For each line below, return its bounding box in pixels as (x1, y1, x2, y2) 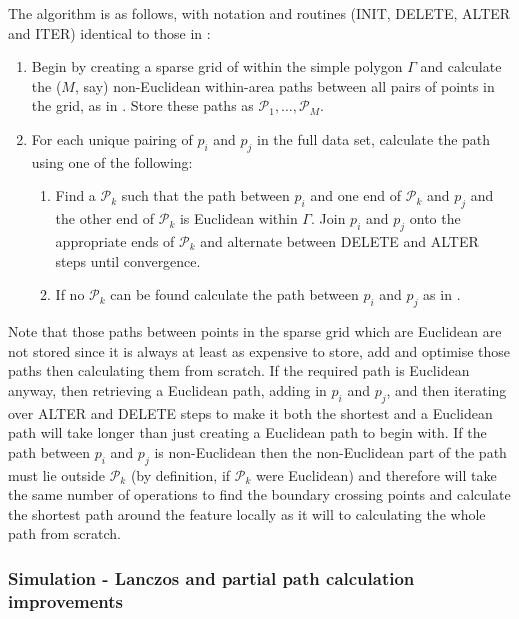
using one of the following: (31, 151, 193, 172)
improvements (8, 588, 123, 613)
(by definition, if (130, 464, 231, 485)
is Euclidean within (179, 208, 298, 229)
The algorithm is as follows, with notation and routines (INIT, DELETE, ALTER (8, 3, 511, 23)
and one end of (310, 185, 402, 206)
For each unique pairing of (31, 128, 193, 149)
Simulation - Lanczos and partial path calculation (8, 565, 415, 590)
